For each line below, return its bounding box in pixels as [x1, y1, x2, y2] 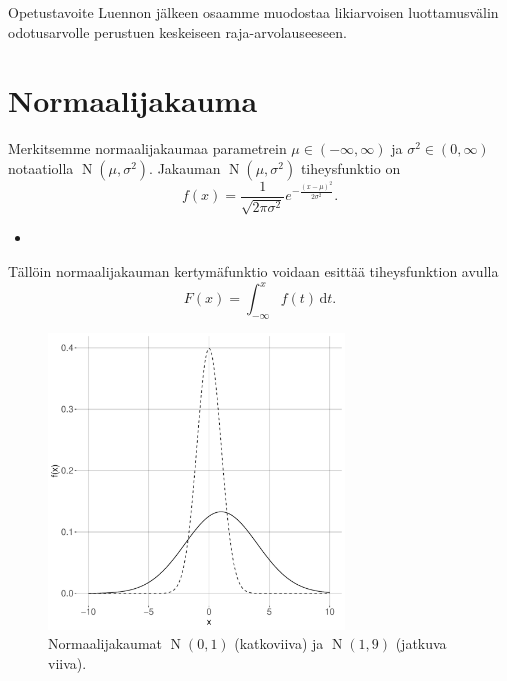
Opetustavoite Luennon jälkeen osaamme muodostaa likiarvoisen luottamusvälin [8, 2, 499, 22]
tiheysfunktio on [300, 157, 401, 178]
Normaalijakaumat [48, 633, 163, 654]
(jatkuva [395, 633, 447, 654]
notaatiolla [8, 157, 74, 178]
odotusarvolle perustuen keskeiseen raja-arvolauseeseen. [8, 21, 347, 42]
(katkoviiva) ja [234, 633, 324, 654]
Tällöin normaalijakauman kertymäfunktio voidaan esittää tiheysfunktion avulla [8, 260, 499, 281]
